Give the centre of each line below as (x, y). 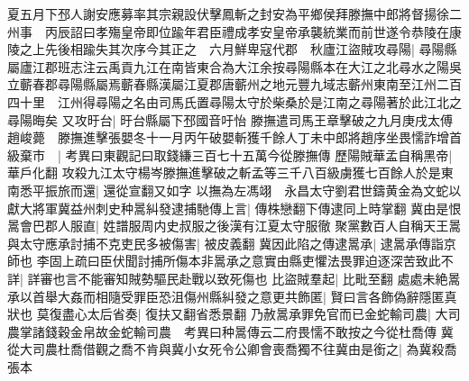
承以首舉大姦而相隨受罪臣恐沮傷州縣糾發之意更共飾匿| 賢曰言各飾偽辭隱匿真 (232, 296)
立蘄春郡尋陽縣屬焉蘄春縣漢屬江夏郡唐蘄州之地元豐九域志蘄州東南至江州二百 (234, 84)
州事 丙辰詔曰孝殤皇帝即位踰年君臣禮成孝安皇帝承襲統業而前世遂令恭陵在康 (234, 31)
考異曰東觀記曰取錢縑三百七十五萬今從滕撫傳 (198, 154)
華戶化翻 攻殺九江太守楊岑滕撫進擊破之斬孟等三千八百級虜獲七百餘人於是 (224, 172)
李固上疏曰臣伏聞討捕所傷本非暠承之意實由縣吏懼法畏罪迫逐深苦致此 (239, 261)
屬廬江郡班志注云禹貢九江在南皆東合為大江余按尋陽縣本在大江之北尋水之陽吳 (234, 66)
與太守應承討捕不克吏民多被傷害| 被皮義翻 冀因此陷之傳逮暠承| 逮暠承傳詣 (225, 243)
